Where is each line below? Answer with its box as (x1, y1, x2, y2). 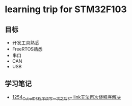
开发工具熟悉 (12, 40, 39, 45)
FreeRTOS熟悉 (12, 46, 43, 52)
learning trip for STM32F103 (5, 4, 127, 15)
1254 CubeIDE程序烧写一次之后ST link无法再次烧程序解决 (12, 94, 121, 101)
